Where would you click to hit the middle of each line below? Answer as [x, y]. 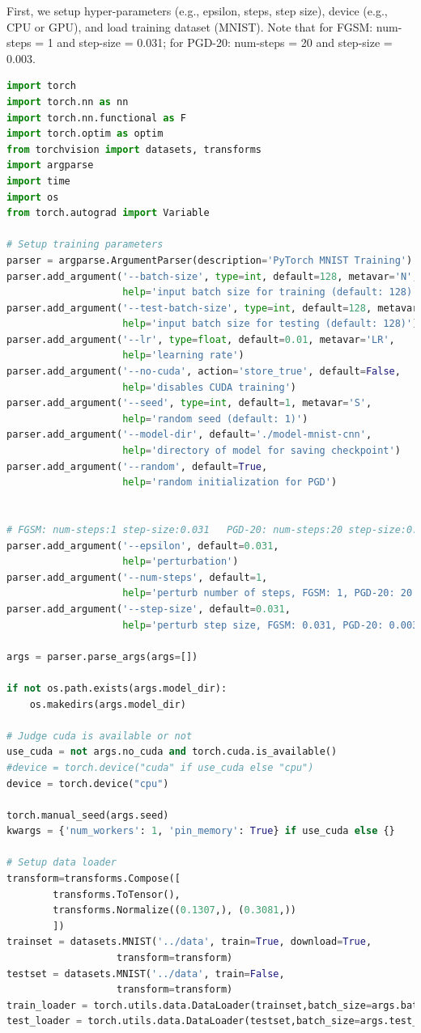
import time [38, 181]
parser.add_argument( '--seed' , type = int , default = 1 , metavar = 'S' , [189, 403]
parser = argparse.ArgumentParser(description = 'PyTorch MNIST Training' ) [210, 260]
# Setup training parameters [85, 245]
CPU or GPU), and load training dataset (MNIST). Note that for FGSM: [190, 26]
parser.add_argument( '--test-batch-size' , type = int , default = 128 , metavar [213, 308]
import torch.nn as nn [68, 102]
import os [33, 197]
